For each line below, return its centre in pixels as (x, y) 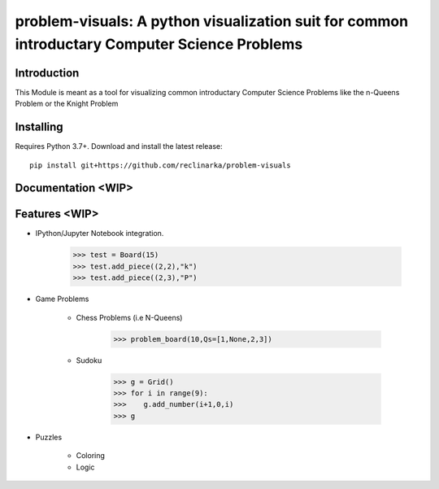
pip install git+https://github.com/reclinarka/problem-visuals (161, 165)
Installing (39, 127)
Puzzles (49, 437)
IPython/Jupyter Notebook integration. (100, 234)
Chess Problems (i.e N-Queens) (129, 317)
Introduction (47, 73)
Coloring (91, 456)
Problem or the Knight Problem (67, 104)
